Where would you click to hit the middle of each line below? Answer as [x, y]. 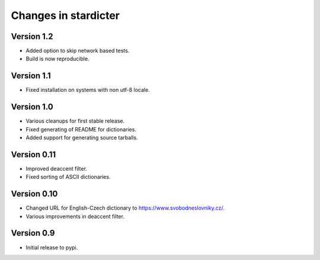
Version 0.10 [34, 194]
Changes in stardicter [65, 15]
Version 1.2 [32, 36]
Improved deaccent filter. [56, 168]
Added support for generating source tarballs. [82, 138]
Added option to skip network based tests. [78, 51]
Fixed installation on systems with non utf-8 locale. [88, 90]
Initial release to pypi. [52, 247]
